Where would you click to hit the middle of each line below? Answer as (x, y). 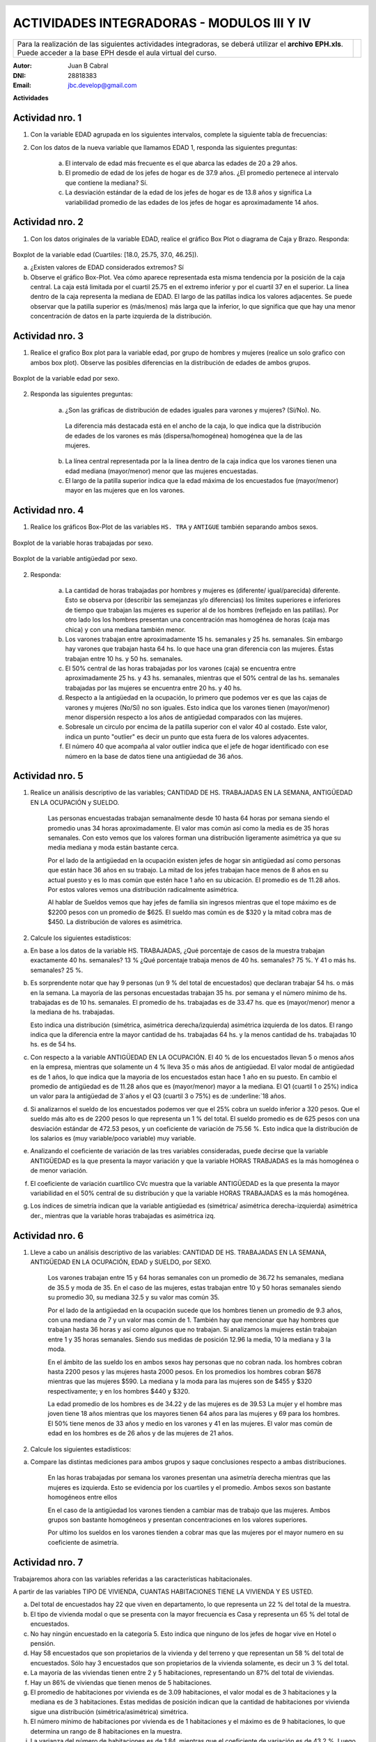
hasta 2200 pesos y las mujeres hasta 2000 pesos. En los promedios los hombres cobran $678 (185, 1371)
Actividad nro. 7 (48, 1562)
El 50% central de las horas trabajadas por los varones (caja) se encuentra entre (180, 668)
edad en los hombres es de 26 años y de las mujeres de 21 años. (141, 1433)
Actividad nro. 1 (47, 118)
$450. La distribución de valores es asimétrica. (115, 922)
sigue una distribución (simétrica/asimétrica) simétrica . (109, 1711)
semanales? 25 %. (57, 970)
